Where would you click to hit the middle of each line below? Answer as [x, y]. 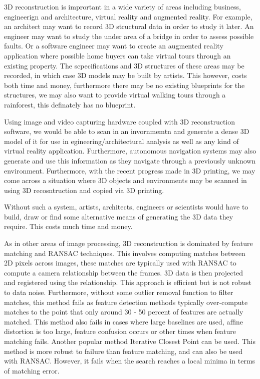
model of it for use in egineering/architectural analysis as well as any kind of [121, 141]
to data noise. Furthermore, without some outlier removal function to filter [119, 292]
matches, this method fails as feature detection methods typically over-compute [126, 302]
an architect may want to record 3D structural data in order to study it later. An [129, 26]
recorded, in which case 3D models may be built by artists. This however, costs [125, 75]
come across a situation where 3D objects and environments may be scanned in [125, 180]
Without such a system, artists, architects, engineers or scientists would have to [126, 207]
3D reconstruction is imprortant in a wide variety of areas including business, [123, 6]
